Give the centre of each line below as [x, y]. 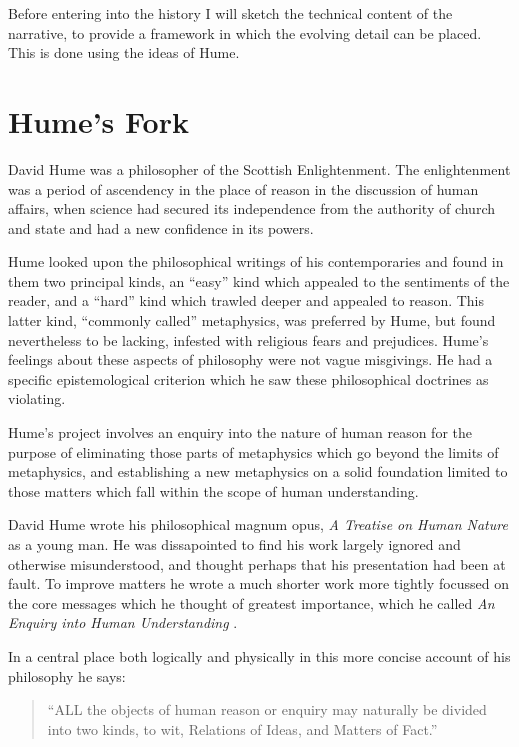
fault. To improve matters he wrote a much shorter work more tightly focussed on [259, 583]
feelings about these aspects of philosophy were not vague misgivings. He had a [250, 359]
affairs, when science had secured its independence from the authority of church [251, 208]
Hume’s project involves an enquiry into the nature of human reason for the [240, 432]
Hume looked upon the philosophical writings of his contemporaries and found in [256, 261]
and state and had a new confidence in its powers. [161, 227]
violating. [37, 398]
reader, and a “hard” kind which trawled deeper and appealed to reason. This [246, 300]
